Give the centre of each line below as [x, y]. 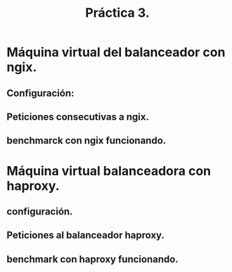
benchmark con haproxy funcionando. [92, 259]
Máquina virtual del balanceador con [116, 52]
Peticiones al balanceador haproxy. [85, 235]
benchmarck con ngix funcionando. [86, 141]
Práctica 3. [117, 13]
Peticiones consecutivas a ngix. [78, 117]
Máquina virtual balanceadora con [109, 171]
